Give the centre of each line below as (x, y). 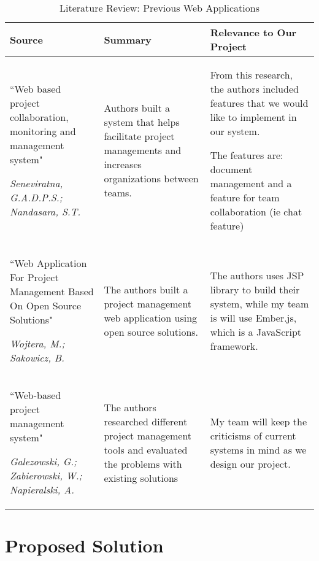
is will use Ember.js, (253, 317)
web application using (151, 317)
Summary (128, 39)
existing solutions (141, 478)
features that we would (259, 103)
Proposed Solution (84, 545)
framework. (234, 346)
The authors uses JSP (257, 275)
